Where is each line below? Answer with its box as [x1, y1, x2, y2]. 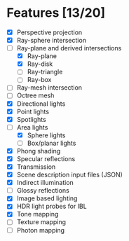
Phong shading [16, 146, 61, 155]
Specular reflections [16, 154, 76, 163]
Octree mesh [16, 91, 55, 99]
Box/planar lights [27, 139, 76, 147]
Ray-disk [27, 60, 53, 68]
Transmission [16, 163, 56, 171]
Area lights [16, 123, 48, 131]
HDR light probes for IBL [16, 202, 87, 211]
